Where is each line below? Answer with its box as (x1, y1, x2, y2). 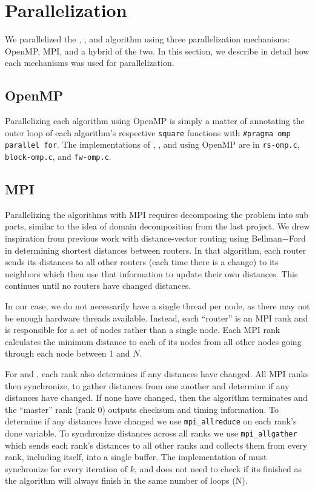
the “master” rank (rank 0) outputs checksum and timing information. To (5, 403, 279, 415)
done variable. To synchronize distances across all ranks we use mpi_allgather (5, 427, 297, 440)
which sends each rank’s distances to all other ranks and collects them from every (5, 438, 308, 451)
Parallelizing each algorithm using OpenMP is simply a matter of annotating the (5, 114, 305, 127)
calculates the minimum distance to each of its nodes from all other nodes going (5, 335, 302, 348)
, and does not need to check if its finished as (134, 462, 302, 475)
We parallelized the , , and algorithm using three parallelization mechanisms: (5, 33, 290, 45)
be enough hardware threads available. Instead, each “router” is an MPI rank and (5, 311, 308, 324)
